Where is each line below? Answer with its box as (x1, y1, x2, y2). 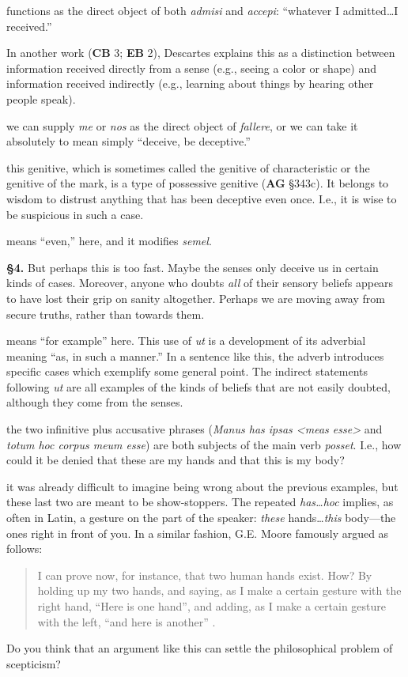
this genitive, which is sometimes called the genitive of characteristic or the (6, 159, 370, 176)
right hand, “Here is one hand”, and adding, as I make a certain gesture (37, 598, 387, 614)
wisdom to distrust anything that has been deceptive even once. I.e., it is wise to (6, 190, 397, 206)
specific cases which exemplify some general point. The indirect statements (6, 363, 368, 380)
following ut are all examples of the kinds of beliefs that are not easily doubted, (6, 378, 391, 395)
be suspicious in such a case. (6, 206, 144, 222)
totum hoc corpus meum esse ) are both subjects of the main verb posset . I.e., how (6, 436, 402, 452)
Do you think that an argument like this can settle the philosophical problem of (6, 640, 393, 656)
